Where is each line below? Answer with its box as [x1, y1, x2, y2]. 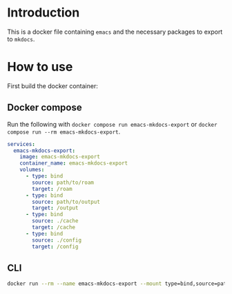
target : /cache [32, 224, 76, 231]
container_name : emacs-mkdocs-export [19, 160, 128, 167]
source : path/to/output [32, 198, 100, 205]
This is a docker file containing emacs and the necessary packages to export [7, 28, 223, 36]
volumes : [19, 167, 45, 174]
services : [7, 140, 36, 147]
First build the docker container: [7, 81, 98, 90]
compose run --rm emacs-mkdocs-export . [7, 127, 121, 136]
